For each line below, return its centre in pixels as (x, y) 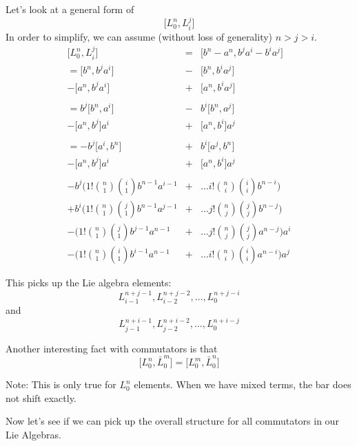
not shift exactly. (41, 397)
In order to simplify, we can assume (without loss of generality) (139, 36)
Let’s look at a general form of (70, 9)
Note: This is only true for (61, 384)
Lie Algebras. (33, 434)
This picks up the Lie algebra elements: (89, 283)
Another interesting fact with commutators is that (112, 348)
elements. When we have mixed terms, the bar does (243, 384)
